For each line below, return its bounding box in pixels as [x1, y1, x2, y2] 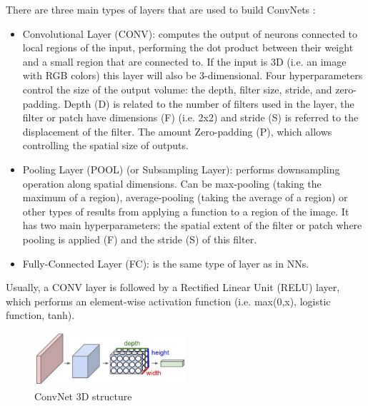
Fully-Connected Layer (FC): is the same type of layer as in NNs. [22, 255, 309, 270]
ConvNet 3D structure [34, 388, 132, 403]
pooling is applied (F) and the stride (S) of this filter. [22, 231, 257, 246]
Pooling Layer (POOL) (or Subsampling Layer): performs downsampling [22, 161, 340, 176]
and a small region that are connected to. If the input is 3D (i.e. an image [22, 54, 347, 68]
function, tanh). [6, 308, 75, 323]
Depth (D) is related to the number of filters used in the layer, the [64, 96, 354, 111]
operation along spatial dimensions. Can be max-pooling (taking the [22, 176, 322, 191]
